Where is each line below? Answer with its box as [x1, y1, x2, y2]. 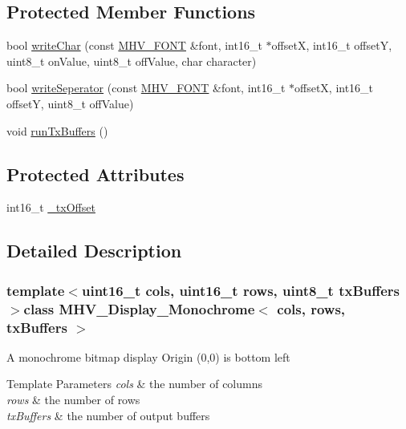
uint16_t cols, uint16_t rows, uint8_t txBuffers [81, 280, 400, 300]
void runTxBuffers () [6, 122, 108, 139]
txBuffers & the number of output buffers [6, 407, 210, 423]
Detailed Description [6, 238, 182, 263]
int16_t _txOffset [6, 199, 95, 216]
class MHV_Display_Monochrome [23, 298, 255, 318]
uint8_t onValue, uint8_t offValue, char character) [6, 52, 257, 69]
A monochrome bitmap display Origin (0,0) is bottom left [6, 348, 290, 365]
